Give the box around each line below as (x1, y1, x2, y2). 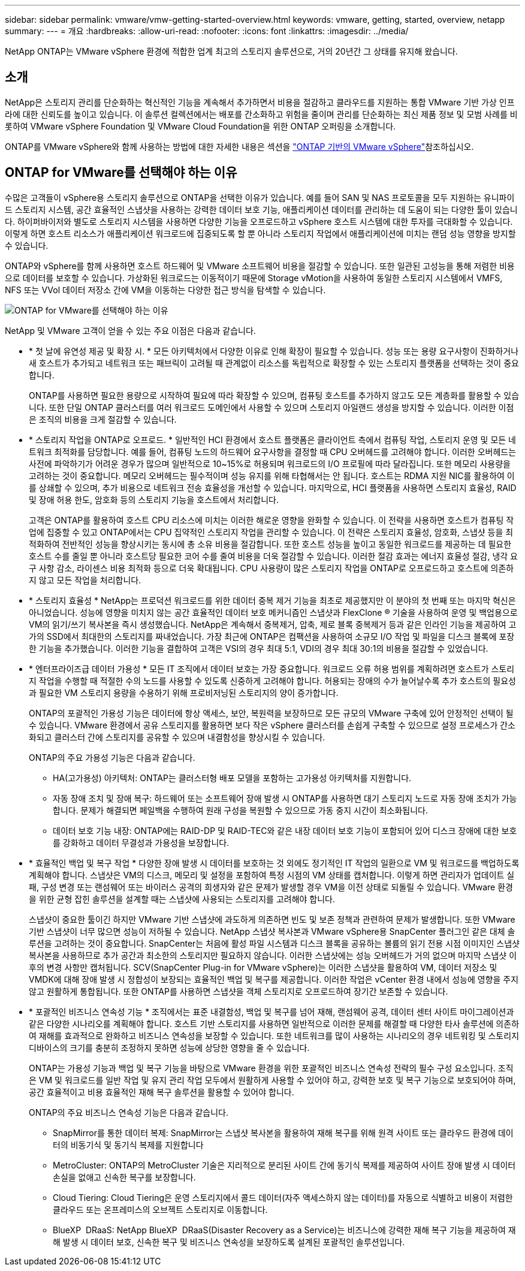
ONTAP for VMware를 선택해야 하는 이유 (5, 165, 237, 180)
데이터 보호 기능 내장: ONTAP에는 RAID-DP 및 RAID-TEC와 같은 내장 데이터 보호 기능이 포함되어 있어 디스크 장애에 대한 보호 (53, 825, 517, 836)
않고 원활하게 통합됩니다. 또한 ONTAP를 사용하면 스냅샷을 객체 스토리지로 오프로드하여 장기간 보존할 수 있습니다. (29, 986, 448, 996)
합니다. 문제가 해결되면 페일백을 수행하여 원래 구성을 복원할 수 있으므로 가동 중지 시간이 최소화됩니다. (53, 805, 428, 815)
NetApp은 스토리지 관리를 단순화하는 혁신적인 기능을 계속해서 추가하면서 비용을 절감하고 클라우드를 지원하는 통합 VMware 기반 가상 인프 (5, 97, 515, 107)
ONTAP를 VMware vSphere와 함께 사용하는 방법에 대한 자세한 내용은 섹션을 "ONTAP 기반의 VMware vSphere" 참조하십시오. (5, 141, 474, 152)
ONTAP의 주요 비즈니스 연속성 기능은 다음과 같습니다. (29, 1107, 228, 1118)
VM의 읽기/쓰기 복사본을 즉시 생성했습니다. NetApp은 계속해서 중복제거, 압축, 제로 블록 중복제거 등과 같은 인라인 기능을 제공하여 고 (29, 619, 517, 630)
